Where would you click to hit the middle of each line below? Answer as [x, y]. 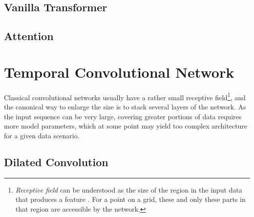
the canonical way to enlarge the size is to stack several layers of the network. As [125, 106]
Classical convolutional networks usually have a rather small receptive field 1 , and [125, 96]
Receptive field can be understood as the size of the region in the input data [129, 189]
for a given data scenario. [42, 135]
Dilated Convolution [56, 162]
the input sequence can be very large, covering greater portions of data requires [123, 116]
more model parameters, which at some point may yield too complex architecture [126, 126]
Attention [29, 36]
